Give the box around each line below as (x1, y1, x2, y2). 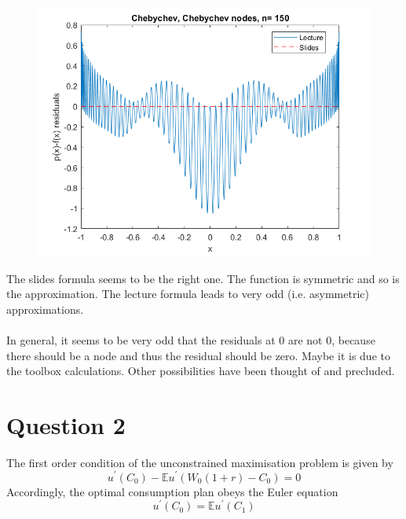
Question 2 (6, 408, 126, 440)
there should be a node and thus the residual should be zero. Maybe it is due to (6, 347, 390, 363)
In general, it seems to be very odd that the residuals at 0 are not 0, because (6, 331, 375, 348)
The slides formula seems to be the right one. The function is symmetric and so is (6, 270, 400, 286)
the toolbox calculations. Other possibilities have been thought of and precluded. (6, 363, 395, 379)
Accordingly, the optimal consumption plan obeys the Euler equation (6, 483, 338, 499)
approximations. (6, 300, 84, 317)
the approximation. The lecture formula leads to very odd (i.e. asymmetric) (6, 285, 369, 302)
